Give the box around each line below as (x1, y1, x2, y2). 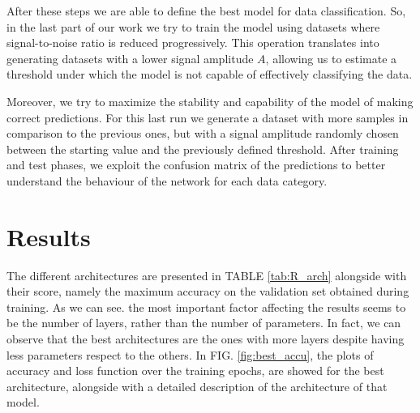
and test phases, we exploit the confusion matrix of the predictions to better (6, 156, 386, 173)
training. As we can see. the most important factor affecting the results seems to (6, 298, 406, 315)
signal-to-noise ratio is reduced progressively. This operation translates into (6, 34, 379, 51)
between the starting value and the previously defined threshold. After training (6, 140, 399, 157)
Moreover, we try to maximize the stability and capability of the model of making (6, 92, 414, 109)
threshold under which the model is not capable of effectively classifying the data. (6, 66, 413, 83)
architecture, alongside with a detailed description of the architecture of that (6, 377, 388, 394)
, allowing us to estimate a (265, 49, 397, 66)
